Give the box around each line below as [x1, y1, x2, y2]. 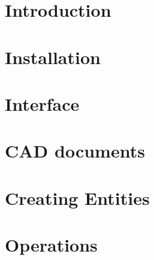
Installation [5, 44, 101, 69]
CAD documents [5, 138, 145, 163]
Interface [5, 91, 80, 116]
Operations [5, 232, 98, 257]
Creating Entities [5, 185, 150, 210]
